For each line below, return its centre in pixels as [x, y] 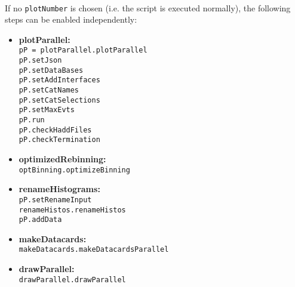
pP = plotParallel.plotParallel [83, 50]
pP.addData [40, 220]
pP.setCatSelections [59, 100]
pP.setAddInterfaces [59, 80]
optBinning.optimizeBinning [74, 170]
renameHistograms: [59, 189]
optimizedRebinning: [62, 159]
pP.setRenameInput [55, 200]
